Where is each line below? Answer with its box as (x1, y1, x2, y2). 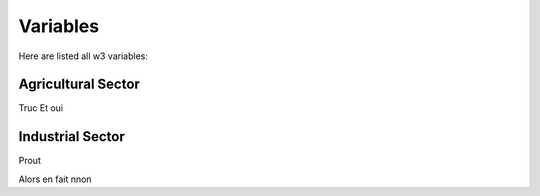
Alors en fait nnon (18, 173, 92, 185)
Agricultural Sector (18, 76, 140, 93)
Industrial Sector (18, 128, 125, 145)
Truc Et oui (18, 102, 64, 114)
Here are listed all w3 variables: (18, 50, 149, 62)
